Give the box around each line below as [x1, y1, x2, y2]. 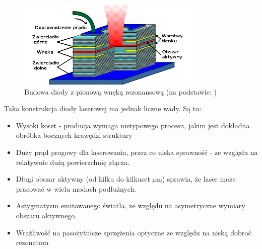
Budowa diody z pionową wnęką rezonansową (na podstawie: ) [24, 86, 217, 97]
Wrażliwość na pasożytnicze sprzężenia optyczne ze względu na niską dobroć [16, 227, 251, 237]
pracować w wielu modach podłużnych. [16, 183, 137, 194]
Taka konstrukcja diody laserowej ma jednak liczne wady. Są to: [4, 103, 202, 114]
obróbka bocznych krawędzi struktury [16, 130, 133, 140]
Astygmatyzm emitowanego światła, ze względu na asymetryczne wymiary [16, 200, 245, 211]
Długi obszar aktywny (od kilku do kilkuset [16, 174, 150, 184]
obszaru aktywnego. [16, 210, 77, 220]
